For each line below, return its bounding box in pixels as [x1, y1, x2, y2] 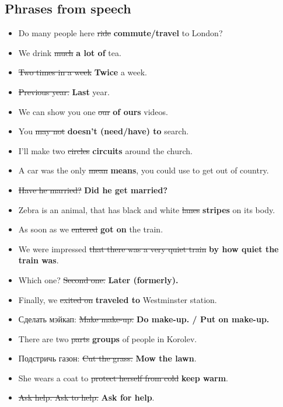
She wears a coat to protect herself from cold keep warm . [18, 371, 229, 384]
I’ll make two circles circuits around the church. [18, 144, 193, 156]
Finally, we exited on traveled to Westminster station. [18, 293, 217, 305]
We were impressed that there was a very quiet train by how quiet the [18, 242, 279, 255]
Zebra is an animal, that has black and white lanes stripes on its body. [18, 203, 275, 215]
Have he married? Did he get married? [18, 183, 168, 196]
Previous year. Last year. [18, 85, 110, 98]
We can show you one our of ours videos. [18, 105, 168, 117]
